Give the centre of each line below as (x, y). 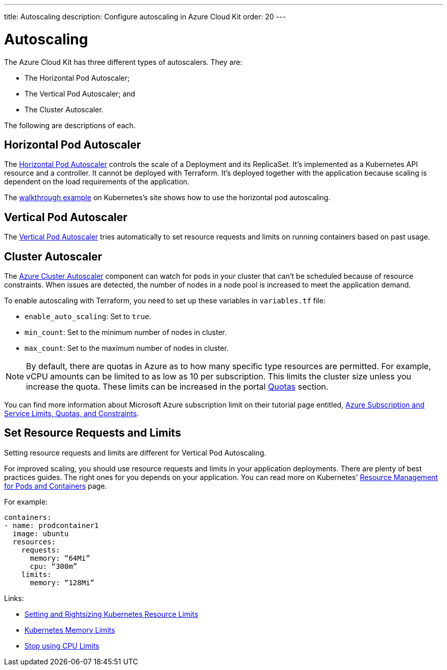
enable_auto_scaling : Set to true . (88, 317)
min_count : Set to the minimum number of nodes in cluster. (126, 332)
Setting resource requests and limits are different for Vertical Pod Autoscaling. (135, 452)
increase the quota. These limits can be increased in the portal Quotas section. (177, 387)
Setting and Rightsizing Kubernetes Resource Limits (111, 614)
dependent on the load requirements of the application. (97, 182)
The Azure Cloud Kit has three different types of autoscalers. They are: (123, 62)
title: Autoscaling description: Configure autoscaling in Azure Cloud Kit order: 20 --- (145, 17)
